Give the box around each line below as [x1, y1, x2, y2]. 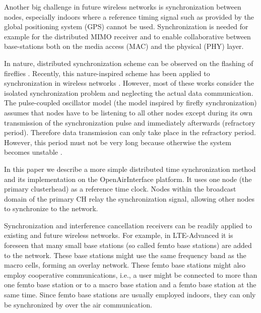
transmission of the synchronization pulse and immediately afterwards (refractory [4, 117, 255, 128]
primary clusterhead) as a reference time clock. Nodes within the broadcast [4, 183, 236, 194]
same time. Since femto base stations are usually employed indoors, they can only [4, 289, 256, 300]
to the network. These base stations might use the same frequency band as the [4, 249, 246, 260]
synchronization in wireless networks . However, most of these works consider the [4, 78, 254, 88]
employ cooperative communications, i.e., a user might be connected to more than [4, 269, 257, 280]
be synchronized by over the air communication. [4, 299, 152, 309]
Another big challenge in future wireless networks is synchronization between [4, 2, 241, 12]
